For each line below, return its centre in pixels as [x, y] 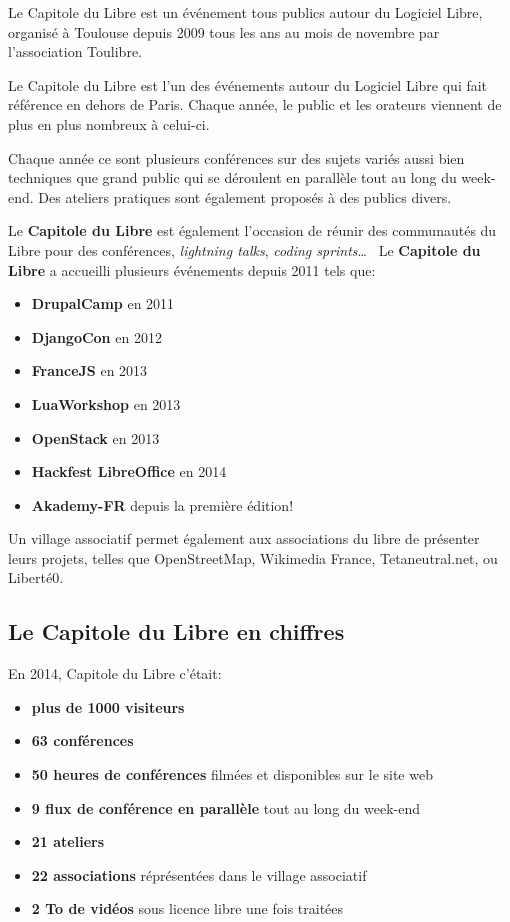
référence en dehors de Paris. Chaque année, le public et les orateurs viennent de [255, 104]
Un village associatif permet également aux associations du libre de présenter [244, 538]
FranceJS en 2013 [89, 370]
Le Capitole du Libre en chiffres [176, 631]
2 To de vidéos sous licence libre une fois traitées [187, 908]
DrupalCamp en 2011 [103, 303]
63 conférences [82, 740]
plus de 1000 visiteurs [108, 706]
